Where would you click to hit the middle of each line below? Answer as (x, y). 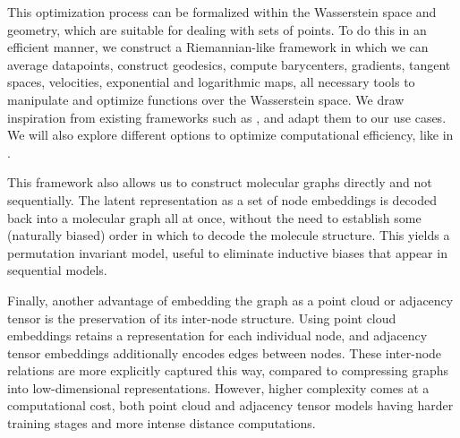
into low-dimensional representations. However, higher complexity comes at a (218, 387)
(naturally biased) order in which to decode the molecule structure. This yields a (229, 235)
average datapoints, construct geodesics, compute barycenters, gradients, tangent (229, 64)
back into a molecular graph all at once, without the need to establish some (214, 217)
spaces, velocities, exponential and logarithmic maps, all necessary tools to (211, 82)
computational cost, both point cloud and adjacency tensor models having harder (230, 405)
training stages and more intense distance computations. (162, 423)
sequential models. (57, 270)
